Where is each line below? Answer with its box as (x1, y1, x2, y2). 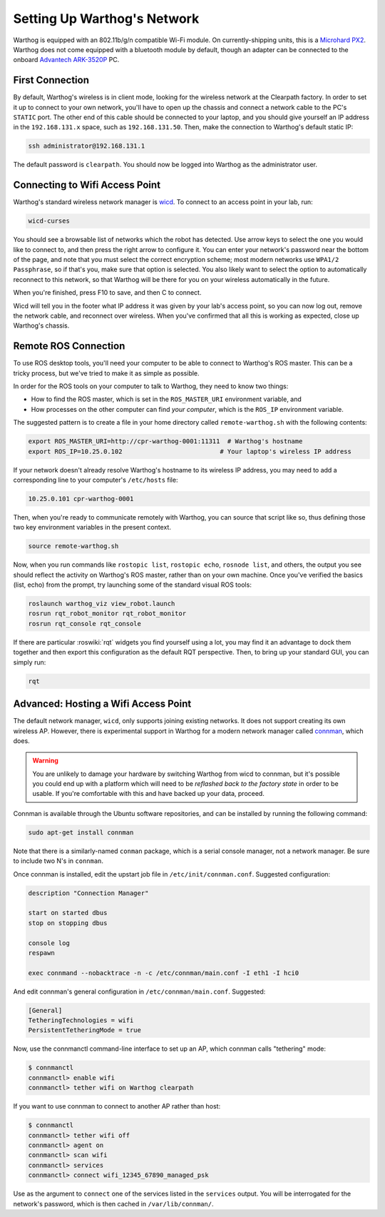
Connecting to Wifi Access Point (13, 179, 160, 191)
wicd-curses (28, 217, 71, 225)
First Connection (13, 74, 89, 86)
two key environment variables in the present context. (13, 523, 171, 532)
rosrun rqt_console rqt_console (28, 620, 142, 627)
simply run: (13, 657, 46, 667)
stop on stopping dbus (28, 919, 108, 927)
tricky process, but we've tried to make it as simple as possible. (13, 368, 200, 378)
